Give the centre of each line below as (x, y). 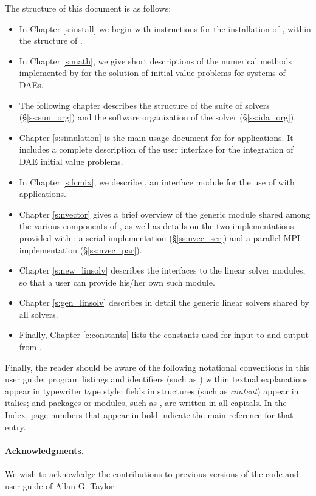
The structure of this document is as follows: (88, 8)
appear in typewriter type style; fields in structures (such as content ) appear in (152, 391)
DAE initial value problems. (71, 161)
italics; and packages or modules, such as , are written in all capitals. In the (146, 403)
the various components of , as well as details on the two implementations (156, 226)
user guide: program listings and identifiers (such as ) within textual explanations (156, 379)
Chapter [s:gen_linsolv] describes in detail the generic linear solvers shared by (164, 302)
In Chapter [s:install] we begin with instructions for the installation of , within (165, 28)
